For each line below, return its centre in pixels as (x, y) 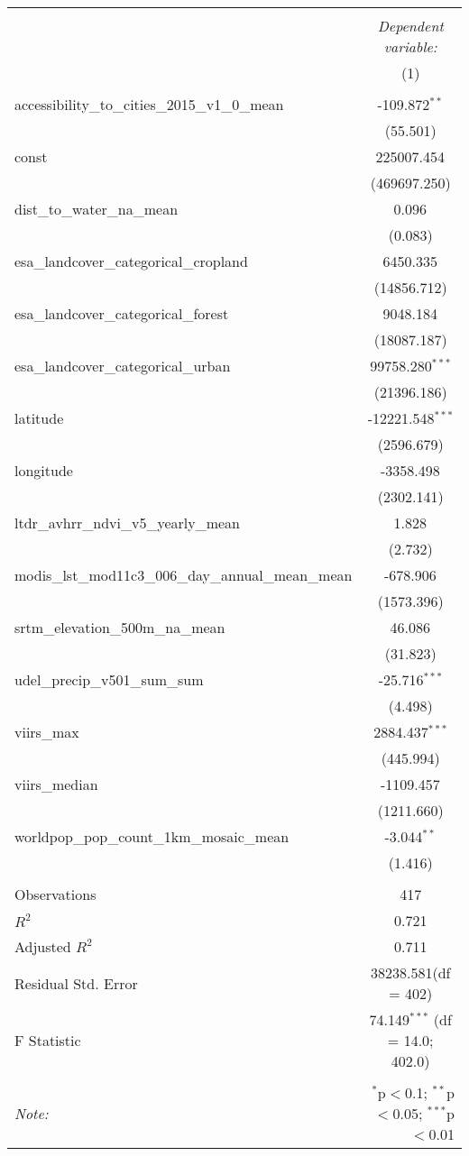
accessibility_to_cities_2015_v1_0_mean (149, 104)
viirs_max (47, 732)
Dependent (410, 26)
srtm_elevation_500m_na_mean (120, 627)
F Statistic (48, 1040)
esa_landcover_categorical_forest (122, 313)
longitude (44, 470)
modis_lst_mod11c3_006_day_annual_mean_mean (184, 575)
